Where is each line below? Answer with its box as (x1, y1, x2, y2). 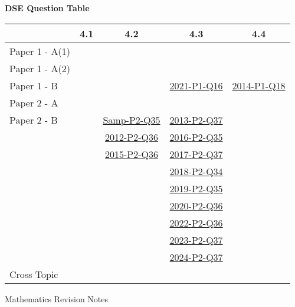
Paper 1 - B (9, 78, 58, 92)
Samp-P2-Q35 (103, 112, 160, 127)
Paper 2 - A (9, 95, 58, 109)
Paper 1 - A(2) (9, 61, 70, 75)
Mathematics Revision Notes (5, 292, 109, 305)
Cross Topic (9, 267, 58, 281)
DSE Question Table (5, 2, 90, 14)
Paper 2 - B (9, 112, 58, 127)
